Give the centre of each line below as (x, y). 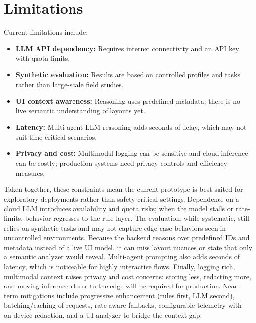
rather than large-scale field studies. (70, 84)
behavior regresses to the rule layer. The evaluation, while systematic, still (137, 218)
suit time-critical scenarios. (56, 136)
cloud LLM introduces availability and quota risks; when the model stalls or (119, 208)
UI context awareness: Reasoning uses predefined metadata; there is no (128, 101)
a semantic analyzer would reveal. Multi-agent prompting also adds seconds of (122, 257)
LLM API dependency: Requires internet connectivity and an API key (127, 48)
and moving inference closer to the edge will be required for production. (112, 286)
